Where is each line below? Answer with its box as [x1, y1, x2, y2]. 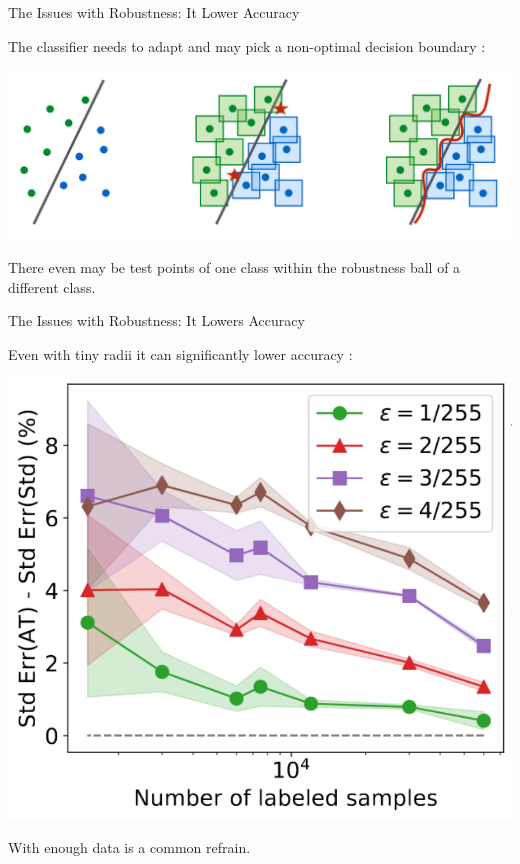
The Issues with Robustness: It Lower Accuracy [8, 2, 300, 22]
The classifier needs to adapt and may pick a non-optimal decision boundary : [8, 35, 486, 56]
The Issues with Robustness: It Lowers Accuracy [8, 310, 305, 331]
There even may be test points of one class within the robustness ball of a [8, 257, 461, 278]
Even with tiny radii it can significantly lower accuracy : [8, 343, 353, 364]
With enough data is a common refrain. [8, 836, 251, 857]
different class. [8, 276, 96, 297]
